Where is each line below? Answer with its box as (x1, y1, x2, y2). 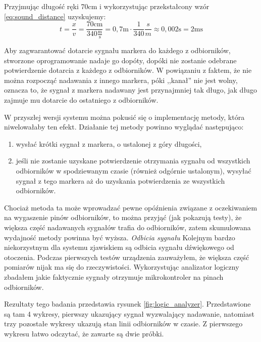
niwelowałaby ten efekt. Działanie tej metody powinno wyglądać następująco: (4, 121, 244, 132)
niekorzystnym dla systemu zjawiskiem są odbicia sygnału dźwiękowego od (4, 242, 234, 252)
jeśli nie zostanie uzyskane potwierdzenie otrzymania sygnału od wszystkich (16, 155, 250, 166)
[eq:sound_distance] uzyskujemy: (4, 11, 106, 21)
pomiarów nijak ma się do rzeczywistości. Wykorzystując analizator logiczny (4, 262, 239, 272)
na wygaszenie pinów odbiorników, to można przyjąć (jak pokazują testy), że (4, 212, 242, 223)
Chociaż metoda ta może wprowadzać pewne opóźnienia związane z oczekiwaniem (4, 202, 257, 212)
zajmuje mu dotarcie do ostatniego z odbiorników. (4, 95, 159, 105)
